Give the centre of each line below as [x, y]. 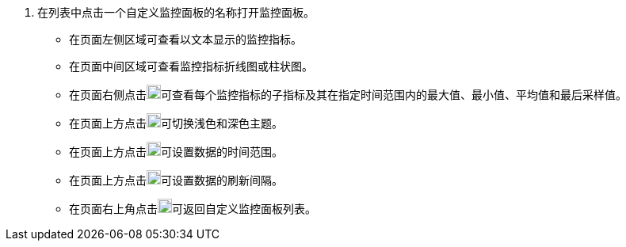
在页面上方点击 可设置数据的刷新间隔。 [176, 180]
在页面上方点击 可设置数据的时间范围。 [176, 152]
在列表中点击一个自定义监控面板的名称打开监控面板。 [176, 12]
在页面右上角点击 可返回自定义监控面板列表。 [193, 209]
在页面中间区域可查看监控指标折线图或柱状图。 [191, 66]
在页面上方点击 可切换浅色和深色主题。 [176, 123]
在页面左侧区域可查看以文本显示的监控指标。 [185, 39]
